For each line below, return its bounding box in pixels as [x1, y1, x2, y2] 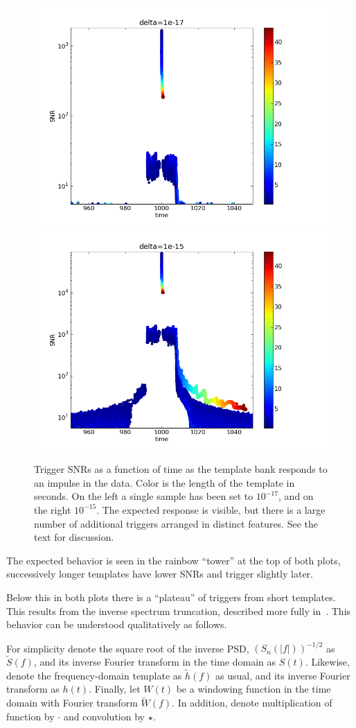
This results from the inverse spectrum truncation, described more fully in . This [6, 603, 351, 618]
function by [6, 709, 55, 723]
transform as [6, 682, 60, 696]
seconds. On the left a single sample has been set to [34, 489, 253, 503]
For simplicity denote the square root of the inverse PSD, [6, 641, 249, 655]
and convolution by [63, 709, 145, 723]
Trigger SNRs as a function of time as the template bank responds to [34, 462, 328, 476]
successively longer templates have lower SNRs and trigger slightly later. [6, 566, 313, 581]
